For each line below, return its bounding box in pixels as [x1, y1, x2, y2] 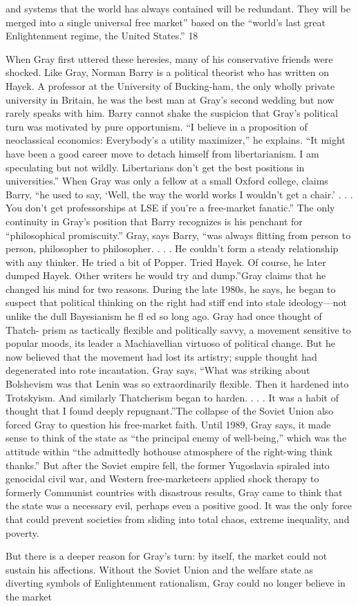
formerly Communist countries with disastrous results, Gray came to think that [6, 484, 343, 499]
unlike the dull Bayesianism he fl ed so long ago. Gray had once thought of [6, 309, 322, 323]
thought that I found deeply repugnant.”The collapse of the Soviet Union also [6, 404, 334, 418]
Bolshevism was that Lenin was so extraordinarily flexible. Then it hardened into [6, 377, 349, 391]
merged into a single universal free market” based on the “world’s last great [6, 15, 326, 29]
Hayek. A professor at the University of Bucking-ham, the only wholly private [6, 78, 335, 93]
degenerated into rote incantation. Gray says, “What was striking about [6, 363, 310, 377]
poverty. [6, 525, 39, 540]
